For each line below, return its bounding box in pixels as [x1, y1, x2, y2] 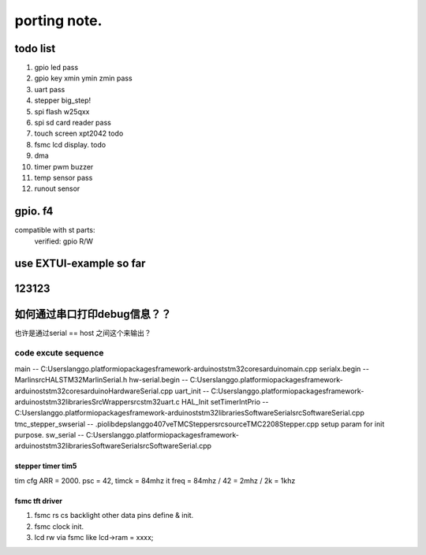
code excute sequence [14, 348, 104, 359]
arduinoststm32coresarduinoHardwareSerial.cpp [14, 386, 174, 396]
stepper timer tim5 [14, 461, 77, 471]
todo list [14, 42, 56, 55]
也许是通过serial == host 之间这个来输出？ [14, 328, 151, 337]
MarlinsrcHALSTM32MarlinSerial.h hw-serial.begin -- [14, 375, 189, 385]
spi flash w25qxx [34, 106, 90, 116]
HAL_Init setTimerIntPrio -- [181, 397, 269, 406]
